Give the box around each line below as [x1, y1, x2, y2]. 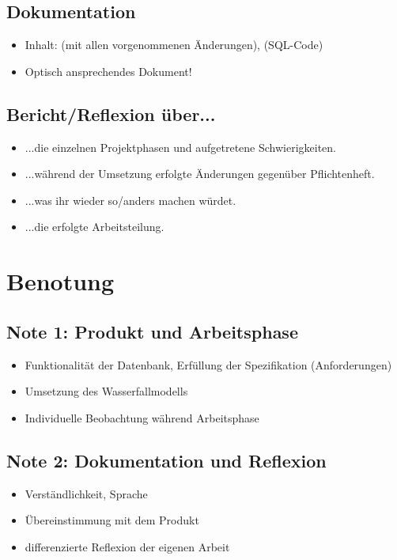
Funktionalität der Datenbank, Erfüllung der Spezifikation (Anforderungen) [25, 356, 392, 373]
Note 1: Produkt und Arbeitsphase [6, 319, 298, 343]
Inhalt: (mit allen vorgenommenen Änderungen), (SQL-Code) [25, 36, 323, 53]
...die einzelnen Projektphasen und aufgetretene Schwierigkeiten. [25, 138, 336, 155]
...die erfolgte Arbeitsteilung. [25, 218, 164, 235]
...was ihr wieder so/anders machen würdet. [25, 191, 236, 208]
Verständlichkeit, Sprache [25, 485, 148, 501]
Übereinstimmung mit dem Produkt [25, 512, 199, 528]
